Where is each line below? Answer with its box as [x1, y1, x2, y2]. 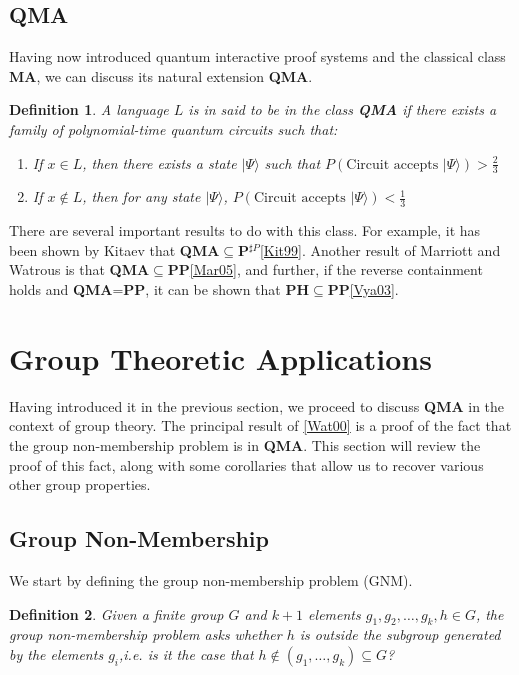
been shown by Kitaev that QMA [9, 239, 220, 260]
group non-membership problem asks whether [9, 624, 282, 645]
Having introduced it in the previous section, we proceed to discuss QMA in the [9, 395, 505, 416]
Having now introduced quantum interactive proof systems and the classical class [9, 46, 506, 67]
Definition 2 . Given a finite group [9, 603, 224, 624]
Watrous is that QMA [9, 259, 150, 280]
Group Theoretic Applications [9, 337, 432, 378]
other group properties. [9, 474, 151, 495]
